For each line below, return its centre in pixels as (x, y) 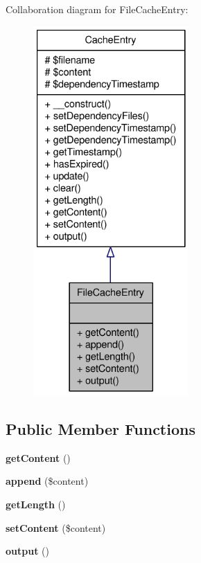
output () (27, 551)
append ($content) (47, 481)
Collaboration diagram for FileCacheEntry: (97, 9)
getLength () (36, 504)
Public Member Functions (101, 428)
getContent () (38, 457)
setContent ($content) (56, 527)
